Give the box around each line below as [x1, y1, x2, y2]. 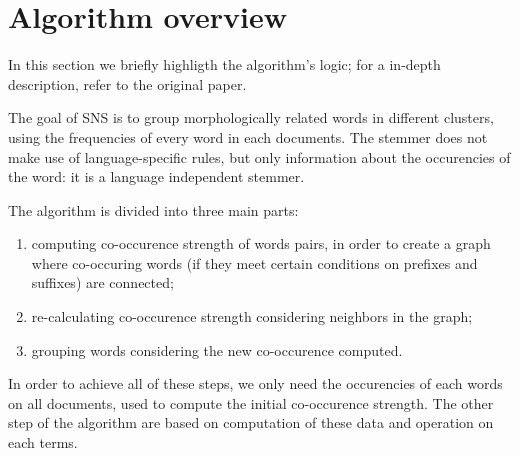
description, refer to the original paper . [8, 73, 247, 94]
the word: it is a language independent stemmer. [8, 166, 305, 187]
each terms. [8, 432, 78, 453]
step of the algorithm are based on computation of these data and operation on [8, 412, 494, 433]
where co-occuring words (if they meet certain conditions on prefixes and [31, 252, 478, 273]
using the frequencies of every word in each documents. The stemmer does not [8, 126, 488, 147]
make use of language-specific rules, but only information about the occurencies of [8, 146, 511, 167]
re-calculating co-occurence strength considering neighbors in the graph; [31, 306, 473, 327]
